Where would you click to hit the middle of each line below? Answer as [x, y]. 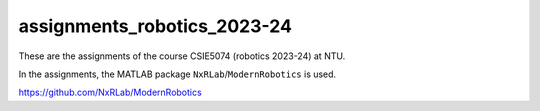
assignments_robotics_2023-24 [155, 26]
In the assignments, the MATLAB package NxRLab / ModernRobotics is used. [177, 74]
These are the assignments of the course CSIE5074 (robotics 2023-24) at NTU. [182, 56]
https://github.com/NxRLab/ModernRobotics [110, 92]
